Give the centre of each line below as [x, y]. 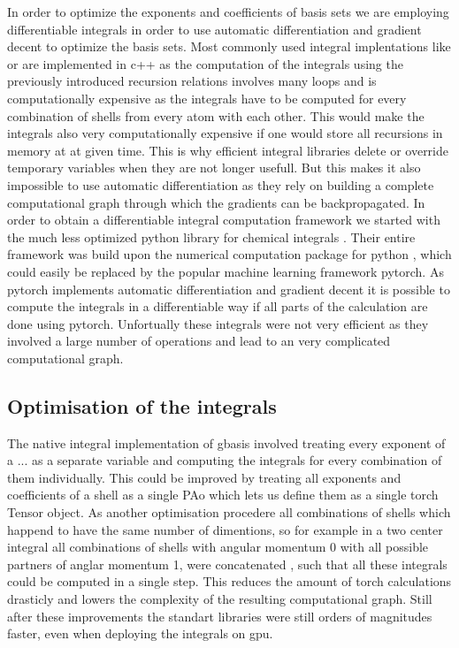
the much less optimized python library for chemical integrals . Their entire [211, 236]
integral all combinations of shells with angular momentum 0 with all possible [218, 547]
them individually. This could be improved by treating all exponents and [204, 477]
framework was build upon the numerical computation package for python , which [229, 254]
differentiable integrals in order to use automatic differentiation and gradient [214, 29]
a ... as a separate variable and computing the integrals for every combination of [225, 460]
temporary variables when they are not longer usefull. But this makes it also [214, 168]
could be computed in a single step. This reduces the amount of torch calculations [229, 581]
